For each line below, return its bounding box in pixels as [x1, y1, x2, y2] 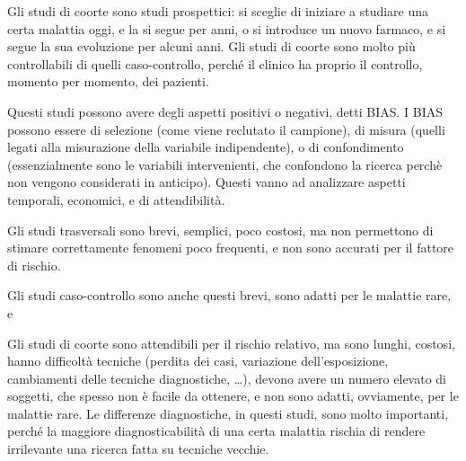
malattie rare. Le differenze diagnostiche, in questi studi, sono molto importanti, [7, 403, 449, 422]
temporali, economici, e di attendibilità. [7, 190, 225, 208]
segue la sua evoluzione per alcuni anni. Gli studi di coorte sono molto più [7, 37, 416, 56]
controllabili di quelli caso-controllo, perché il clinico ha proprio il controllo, [7, 54, 423, 73]
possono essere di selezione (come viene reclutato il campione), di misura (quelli [7, 120, 445, 138]
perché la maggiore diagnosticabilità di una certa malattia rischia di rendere [7, 421, 426, 440]
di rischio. [7, 255, 61, 274]
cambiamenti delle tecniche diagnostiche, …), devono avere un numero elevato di [7, 368, 446, 387]
